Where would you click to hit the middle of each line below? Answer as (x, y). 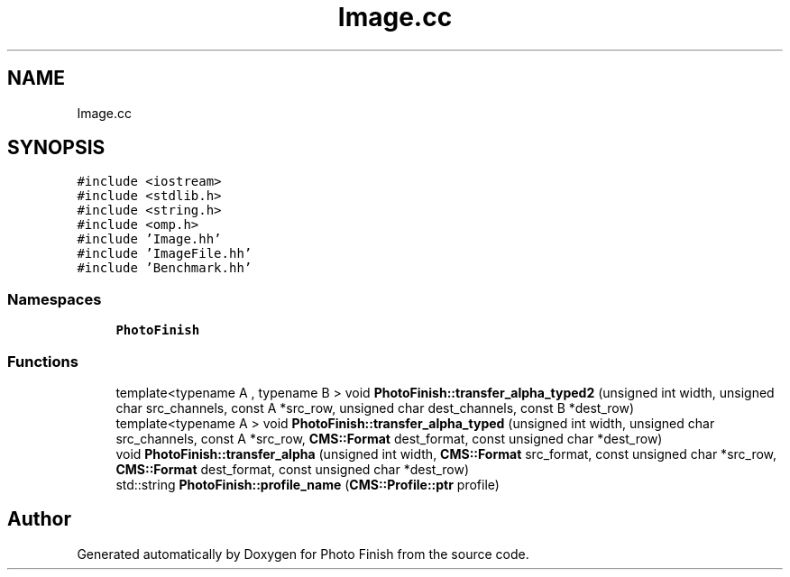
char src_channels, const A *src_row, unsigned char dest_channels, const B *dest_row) (375, 408)
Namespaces (55, 299)
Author (39, 519)
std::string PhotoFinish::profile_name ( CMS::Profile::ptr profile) (308, 484)
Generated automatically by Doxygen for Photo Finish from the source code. (303, 554)
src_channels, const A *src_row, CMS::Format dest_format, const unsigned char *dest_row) (389, 438)
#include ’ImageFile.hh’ (165, 254)
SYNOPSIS (56, 148)
